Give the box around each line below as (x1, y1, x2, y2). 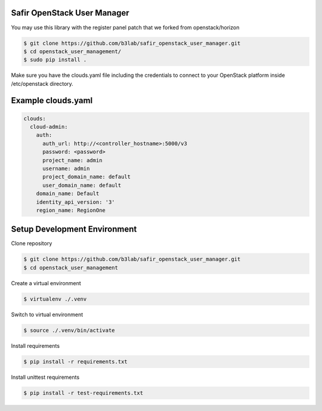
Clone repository (11, 240, 52, 247)
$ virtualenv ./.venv (23, 295, 87, 302)
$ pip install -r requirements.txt (23, 358, 128, 365)
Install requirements (11, 342, 60, 349)
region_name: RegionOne (36, 206, 106, 214)
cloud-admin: (30, 123, 68, 131)
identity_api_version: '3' (36, 199, 116, 205)
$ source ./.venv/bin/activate (23, 327, 116, 333)
